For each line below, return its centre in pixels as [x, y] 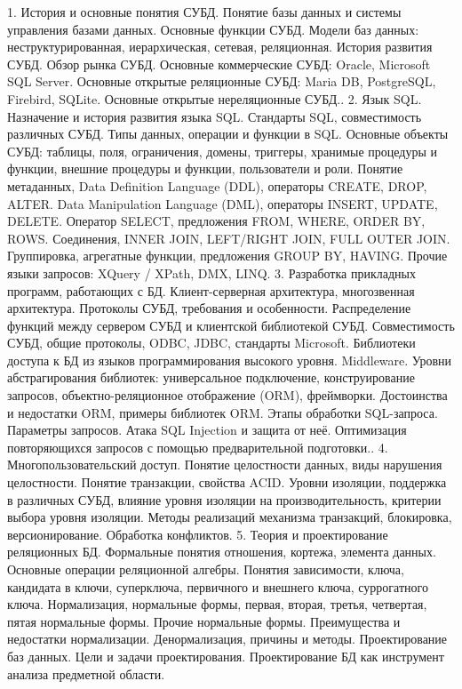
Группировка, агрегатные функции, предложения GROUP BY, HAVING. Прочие [227, 256]
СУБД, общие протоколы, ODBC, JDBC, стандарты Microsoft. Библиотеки [211, 343]
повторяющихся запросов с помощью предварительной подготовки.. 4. [198, 447]
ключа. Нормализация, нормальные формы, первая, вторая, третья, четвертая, [217, 604]
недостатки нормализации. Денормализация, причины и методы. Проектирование [227, 639]
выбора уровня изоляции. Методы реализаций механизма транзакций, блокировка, [230, 517]
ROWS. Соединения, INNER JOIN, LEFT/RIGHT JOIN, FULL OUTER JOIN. [229, 238]
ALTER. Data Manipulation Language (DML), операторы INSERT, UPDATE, [223, 203]
